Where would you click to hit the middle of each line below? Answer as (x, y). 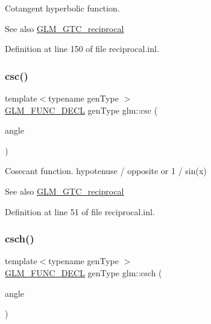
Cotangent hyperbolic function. (62, 8)
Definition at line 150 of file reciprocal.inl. (82, 49)
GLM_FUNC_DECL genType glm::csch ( (83, 272)
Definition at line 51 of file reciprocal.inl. (80, 211)
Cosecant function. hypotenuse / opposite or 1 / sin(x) (106, 171)
